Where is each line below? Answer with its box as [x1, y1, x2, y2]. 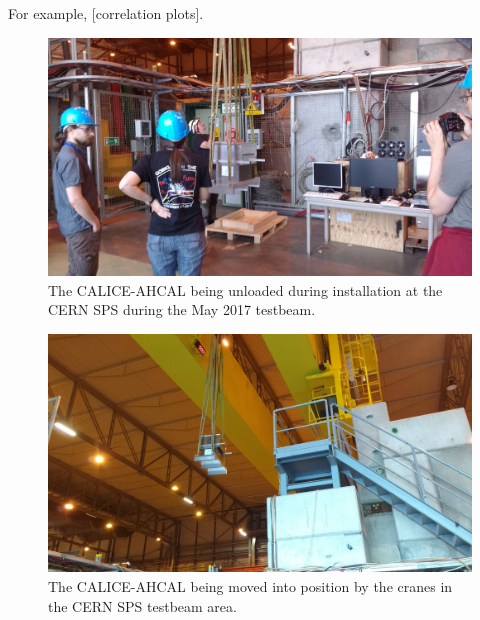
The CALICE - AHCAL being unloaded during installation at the [48, 279, 443, 300]
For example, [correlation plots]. [8, 3, 204, 23]
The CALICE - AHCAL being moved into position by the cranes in [48, 575, 453, 596]
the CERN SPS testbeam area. [48, 595, 237, 616]
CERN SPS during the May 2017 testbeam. [48, 299, 316, 320]
